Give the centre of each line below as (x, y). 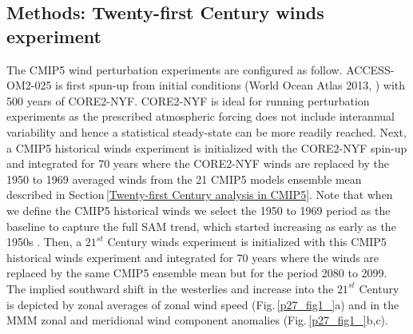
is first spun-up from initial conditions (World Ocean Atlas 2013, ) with (230, 85)
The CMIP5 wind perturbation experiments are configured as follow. (175, 69)
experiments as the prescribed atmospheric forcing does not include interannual (201, 116)
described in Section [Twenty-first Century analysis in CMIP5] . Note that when (200, 195)
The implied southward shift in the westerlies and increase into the (170, 288)
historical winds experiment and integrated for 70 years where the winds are (193, 257)
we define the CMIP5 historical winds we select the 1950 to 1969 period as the (199, 210)
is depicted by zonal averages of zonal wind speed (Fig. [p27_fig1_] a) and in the (203, 304)
